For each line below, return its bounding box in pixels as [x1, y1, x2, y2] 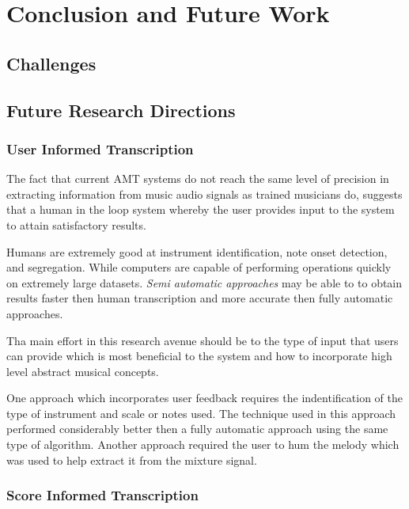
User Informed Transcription [6, 139, 194, 158]
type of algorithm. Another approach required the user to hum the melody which [6, 436, 400, 453]
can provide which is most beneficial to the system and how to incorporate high [6, 348, 392, 364]
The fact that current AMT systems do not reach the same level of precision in [6, 170, 389, 187]
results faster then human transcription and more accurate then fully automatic [6, 290, 393, 306]
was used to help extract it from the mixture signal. [6, 451, 257, 468]
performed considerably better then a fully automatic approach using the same [6, 420, 388, 437]
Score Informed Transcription [6, 485, 199, 505]
